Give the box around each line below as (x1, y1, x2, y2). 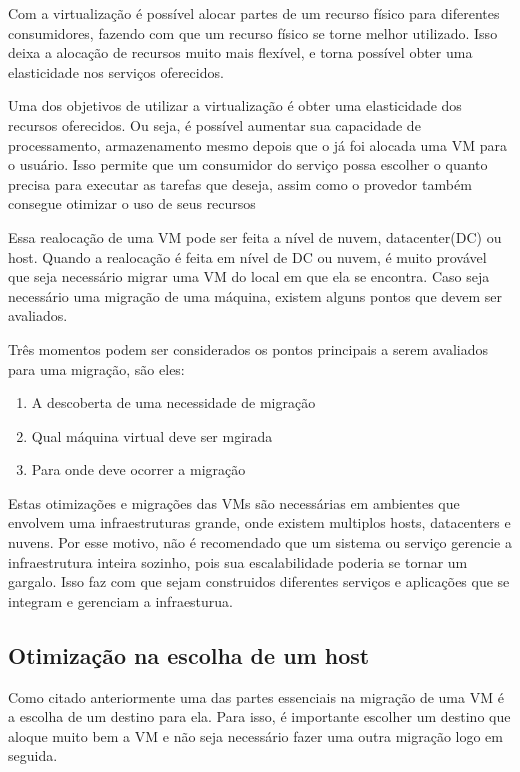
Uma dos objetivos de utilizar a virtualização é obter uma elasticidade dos (8, 95, 462, 116)
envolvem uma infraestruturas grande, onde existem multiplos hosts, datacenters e (8, 512, 511, 533)
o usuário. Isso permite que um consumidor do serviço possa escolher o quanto (8, 154, 488, 175)
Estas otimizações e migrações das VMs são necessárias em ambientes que (8, 492, 460, 513)
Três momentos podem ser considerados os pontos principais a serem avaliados (8, 338, 489, 359)
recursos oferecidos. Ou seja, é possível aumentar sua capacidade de (8, 114, 421, 135)
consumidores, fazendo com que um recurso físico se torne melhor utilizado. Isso (8, 22, 498, 43)
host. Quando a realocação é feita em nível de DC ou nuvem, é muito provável (8, 246, 487, 267)
